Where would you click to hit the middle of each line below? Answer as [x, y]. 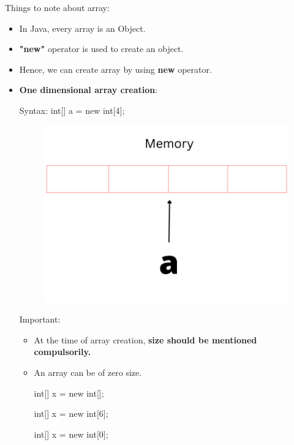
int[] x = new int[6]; [71, 413]
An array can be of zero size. [88, 372]
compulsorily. [62, 352]
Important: [40, 319]
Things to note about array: [57, 7]
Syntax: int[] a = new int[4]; [72, 110]
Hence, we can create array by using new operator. [115, 69]
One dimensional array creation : [89, 90]
